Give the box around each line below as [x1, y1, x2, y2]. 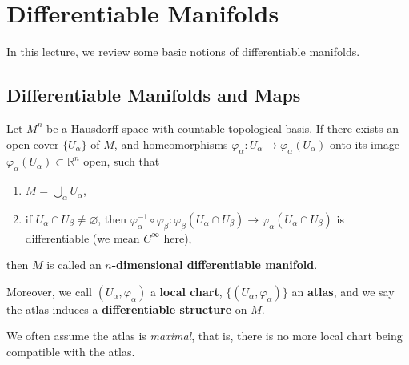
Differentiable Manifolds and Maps [6, 82, 301, 107]
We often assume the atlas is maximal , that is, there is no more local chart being [6, 327, 403, 344]
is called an [46, 256, 102, 273]
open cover [6, 135, 59, 152]
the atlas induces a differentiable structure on [6, 300, 247, 317]
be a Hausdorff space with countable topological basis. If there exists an [46, 119, 399, 136]
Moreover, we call [6, 283, 93, 299]
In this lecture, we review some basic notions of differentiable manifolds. [6, 43, 360, 60]
